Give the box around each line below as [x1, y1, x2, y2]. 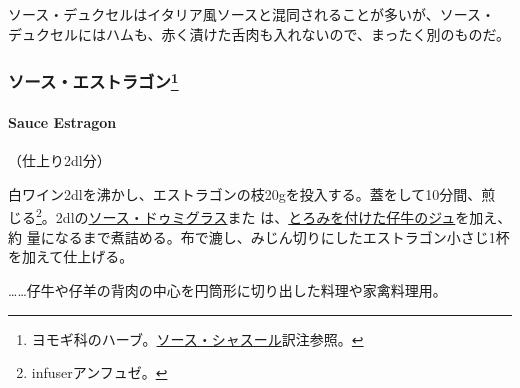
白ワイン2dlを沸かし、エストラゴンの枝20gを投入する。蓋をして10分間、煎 [8, 183, 496, 204]
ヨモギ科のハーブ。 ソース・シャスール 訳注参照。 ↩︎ [31, 328, 364, 349]
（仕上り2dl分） [8, 150, 111, 171]
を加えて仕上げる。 [8, 246, 134, 267]
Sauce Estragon [8, 112, 117, 133]
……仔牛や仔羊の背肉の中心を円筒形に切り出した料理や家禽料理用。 [8, 279, 447, 300]
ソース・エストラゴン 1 [8, 67, 179, 94]
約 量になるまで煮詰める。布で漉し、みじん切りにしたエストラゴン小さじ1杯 [8, 226, 510, 247]
